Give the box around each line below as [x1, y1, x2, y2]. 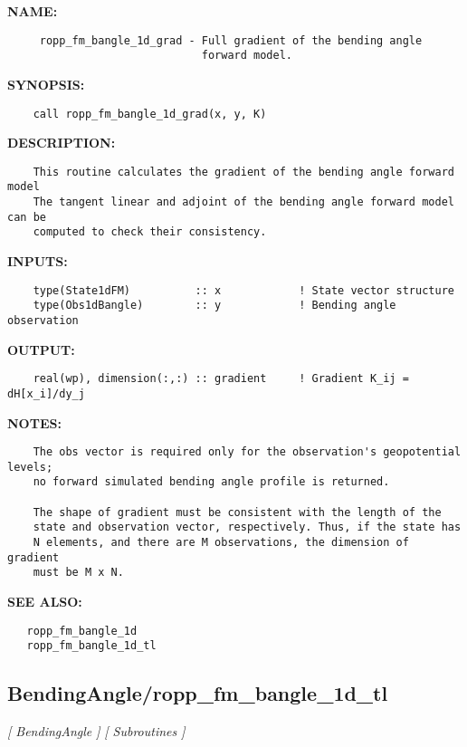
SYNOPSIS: [7, 74, 85, 93]
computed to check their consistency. [33, 225, 267, 239]
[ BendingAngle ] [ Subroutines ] [7, 722, 186, 741]
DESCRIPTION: [7, 133, 116, 152]
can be [7, 210, 46, 224]
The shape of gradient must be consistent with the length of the [33, 505, 442, 519]
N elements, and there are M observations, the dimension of [33, 536, 409, 550]
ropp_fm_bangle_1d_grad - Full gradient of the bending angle [39, 34, 423, 47]
